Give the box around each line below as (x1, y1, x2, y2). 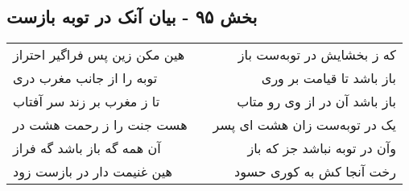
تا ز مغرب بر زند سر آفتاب (13, 92, 160, 111)
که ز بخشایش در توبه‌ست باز (238, 45, 396, 64)
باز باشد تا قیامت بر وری (261, 69, 396, 88)
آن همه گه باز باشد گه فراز (13, 139, 161, 158)
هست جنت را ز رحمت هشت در (13, 115, 188, 135)
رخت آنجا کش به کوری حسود (234, 162, 396, 181)
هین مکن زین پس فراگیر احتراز (13, 45, 185, 64)
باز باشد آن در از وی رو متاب (237, 92, 396, 111)
